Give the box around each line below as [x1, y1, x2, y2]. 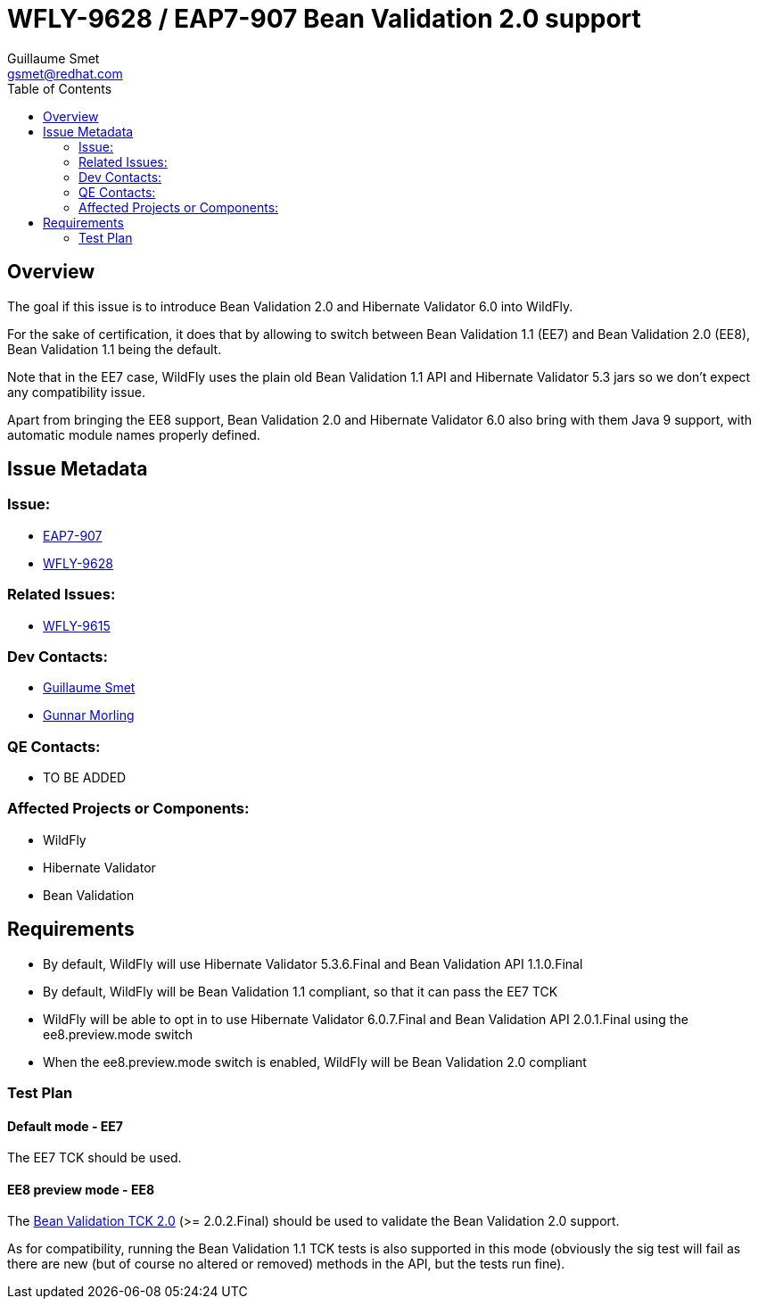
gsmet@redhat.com [7, 65, 123, 81]
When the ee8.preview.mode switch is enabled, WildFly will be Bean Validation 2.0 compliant [43, 1054, 587, 1070]
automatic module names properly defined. [7, 426, 260, 442]
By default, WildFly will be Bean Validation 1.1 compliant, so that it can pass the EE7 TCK [43, 983, 558, 999]
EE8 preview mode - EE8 [7, 1181, 155, 1197]
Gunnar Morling [43, 707, 135, 723]
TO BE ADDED [43, 770, 127, 786]
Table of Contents [7, 80, 112, 96]
